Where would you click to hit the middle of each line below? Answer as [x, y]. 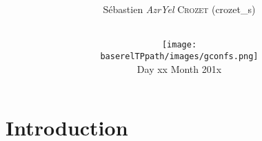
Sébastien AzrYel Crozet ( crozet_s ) [179, 9]
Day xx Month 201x [179, 68]
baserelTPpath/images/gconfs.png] [179, 56]
